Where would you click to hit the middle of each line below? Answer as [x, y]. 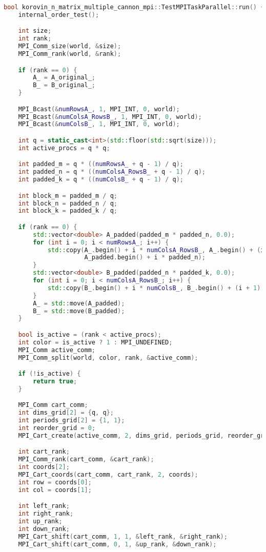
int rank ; [35, 39]
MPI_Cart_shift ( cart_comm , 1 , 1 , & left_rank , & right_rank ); [123, 536]
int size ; [35, 31]
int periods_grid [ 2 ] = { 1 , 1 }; [71, 421]
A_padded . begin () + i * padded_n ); [145, 258]
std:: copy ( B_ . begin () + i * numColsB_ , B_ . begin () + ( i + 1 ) [154, 288]
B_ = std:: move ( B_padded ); [79, 311]
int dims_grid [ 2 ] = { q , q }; [66, 413]
